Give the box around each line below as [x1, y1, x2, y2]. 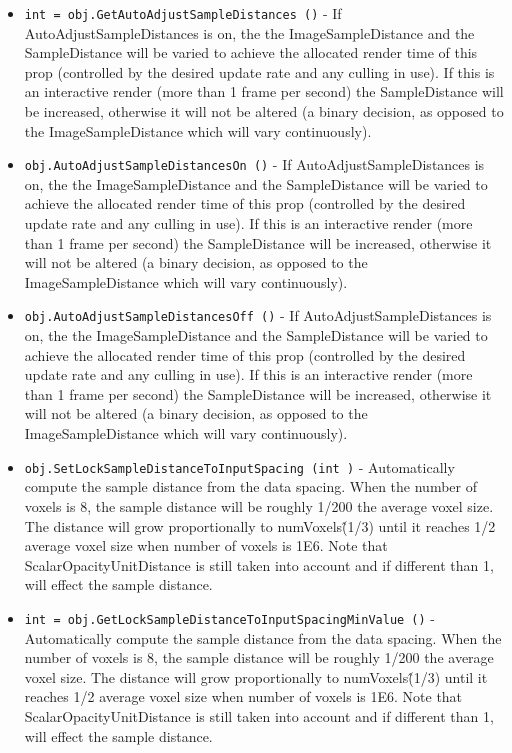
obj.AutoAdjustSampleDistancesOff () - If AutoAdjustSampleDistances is [24, 305, 492, 326]
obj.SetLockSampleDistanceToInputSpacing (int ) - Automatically [24, 456, 455, 477]
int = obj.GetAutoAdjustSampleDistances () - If [24, 3, 342, 23]
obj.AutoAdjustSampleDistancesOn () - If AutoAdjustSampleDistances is [24, 154, 485, 175]
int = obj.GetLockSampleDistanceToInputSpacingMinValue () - [24, 607, 436, 628]
